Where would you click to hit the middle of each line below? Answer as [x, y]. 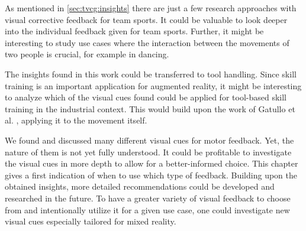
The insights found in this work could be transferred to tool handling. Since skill [151, 74]
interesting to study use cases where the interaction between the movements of [147, 42]
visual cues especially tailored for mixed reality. [91, 221]
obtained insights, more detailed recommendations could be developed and [140, 186]
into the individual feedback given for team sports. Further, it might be [134, 31]
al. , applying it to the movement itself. [76, 120]
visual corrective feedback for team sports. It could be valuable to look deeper [146, 19]
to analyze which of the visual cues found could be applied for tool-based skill [146, 97]
